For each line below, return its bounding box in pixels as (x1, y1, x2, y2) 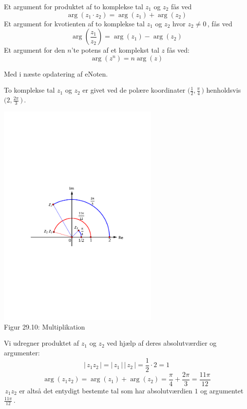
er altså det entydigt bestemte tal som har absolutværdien (19, 385, 192, 395)
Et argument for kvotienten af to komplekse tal (4, 18, 145, 28)
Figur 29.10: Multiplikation (4, 321, 85, 331)
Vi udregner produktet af (4, 338, 79, 348)
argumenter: (4, 348, 40, 358)
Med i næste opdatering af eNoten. (4, 68, 108, 78)
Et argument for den (4, 45, 65, 55)
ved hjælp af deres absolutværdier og (107, 338, 217, 348)
